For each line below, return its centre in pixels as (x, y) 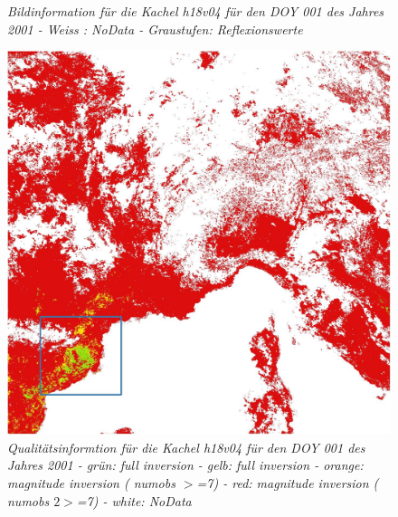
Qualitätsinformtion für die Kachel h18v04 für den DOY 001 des (186, 447)
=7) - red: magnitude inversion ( (288, 482)
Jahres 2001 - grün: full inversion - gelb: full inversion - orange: (185, 465)
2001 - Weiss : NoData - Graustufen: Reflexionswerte (155, 29)
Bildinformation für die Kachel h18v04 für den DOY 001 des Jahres (196, 11)
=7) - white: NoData (134, 500)
